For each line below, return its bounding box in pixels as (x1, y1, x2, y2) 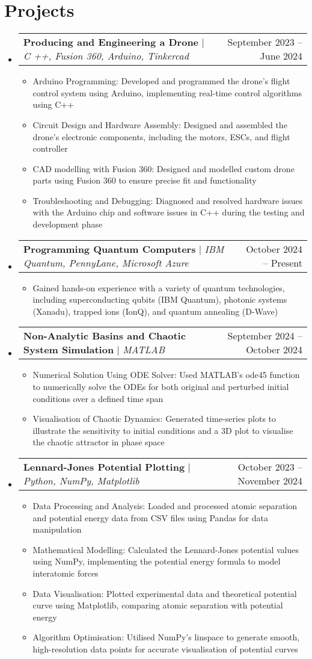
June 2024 (260, 49, 302, 63)
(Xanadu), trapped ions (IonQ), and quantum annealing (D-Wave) (32, 305, 278, 317)
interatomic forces (32, 566, 99, 579)
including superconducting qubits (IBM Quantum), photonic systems (32, 293, 287, 306)
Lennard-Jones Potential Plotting (23, 460, 185, 474)
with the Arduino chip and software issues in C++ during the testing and (32, 206, 305, 218)
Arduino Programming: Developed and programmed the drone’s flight (32, 75, 290, 87)
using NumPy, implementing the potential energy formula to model (32, 555, 281, 568)
